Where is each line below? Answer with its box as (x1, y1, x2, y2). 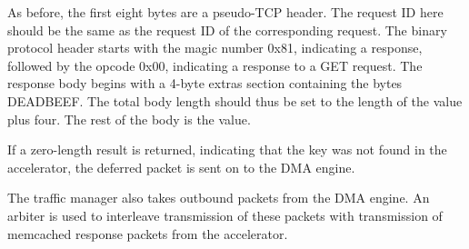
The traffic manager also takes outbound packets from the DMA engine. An (7, 188, 430, 207)
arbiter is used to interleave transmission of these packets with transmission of (7, 205, 443, 224)
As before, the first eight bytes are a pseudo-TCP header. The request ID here (7, 3, 444, 21)
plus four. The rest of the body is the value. (7, 109, 251, 128)
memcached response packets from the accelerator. (7, 224, 288, 243)
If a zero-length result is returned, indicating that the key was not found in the (7, 140, 447, 159)
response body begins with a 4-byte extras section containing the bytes (7, 74, 403, 93)
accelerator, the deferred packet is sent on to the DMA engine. (7, 157, 355, 176)
